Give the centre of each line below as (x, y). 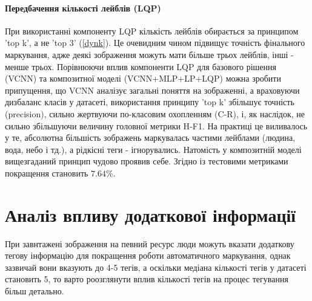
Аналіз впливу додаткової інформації (151, 214)
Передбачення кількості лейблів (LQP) (83, 8)
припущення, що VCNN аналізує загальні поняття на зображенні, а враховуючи (152, 90)
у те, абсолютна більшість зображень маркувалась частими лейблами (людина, (150, 138)
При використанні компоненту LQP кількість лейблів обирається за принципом (152, 31)
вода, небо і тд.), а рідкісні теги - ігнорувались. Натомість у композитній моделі (153, 149)
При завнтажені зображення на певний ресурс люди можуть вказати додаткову (150, 243)
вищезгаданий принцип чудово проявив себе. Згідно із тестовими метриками (147, 161)
